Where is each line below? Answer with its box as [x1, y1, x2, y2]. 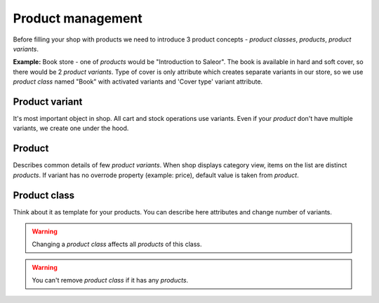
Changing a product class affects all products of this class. [32, 240, 202, 249]
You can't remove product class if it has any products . [32, 276, 189, 285]
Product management [13, 11, 143, 26]
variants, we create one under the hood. [13, 124, 129, 133]
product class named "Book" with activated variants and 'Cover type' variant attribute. [13, 77, 263, 86]
